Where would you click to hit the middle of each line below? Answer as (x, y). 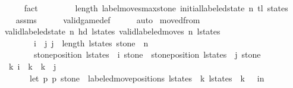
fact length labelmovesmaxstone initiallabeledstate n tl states (156, 8)
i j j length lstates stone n (91, 43)
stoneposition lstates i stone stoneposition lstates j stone (147, 54)
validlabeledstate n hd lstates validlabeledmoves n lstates (112, 31)
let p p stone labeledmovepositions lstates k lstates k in (147, 78)
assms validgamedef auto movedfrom (108, 19)
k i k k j (32, 66)
